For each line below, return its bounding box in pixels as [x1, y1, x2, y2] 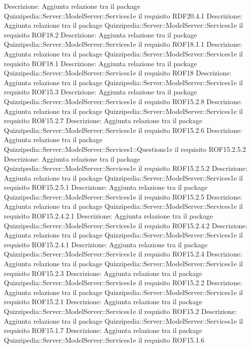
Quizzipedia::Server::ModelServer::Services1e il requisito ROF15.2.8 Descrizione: [4, 96, 242, 106]
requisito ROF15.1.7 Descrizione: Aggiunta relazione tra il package [4, 325, 202, 335]
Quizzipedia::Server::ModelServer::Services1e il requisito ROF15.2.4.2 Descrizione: [4, 220, 248, 230]
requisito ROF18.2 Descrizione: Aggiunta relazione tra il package [4, 29, 197, 39]
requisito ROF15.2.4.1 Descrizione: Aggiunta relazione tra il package [4, 239, 208, 249]
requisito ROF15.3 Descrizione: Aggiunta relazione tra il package [4, 87, 197, 97]
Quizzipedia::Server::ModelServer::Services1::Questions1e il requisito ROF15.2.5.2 [4, 144, 246, 154]
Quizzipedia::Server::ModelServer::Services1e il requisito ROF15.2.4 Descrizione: [4, 249, 242, 259]
